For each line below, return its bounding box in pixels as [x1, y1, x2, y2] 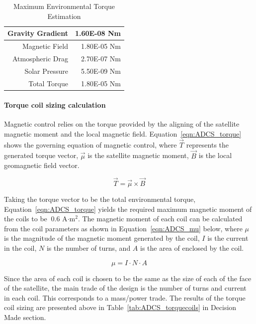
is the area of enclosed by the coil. [140, 243, 244, 253]
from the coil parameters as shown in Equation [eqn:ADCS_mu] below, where [4, 223, 243, 233]
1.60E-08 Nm [75, 28, 121, 38]
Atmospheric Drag [12, 53, 68, 63]
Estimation [47, 10, 81, 21]
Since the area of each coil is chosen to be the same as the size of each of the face [4, 273, 252, 283]
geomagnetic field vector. [4, 160, 80, 170]
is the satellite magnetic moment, [87, 150, 189, 161]
